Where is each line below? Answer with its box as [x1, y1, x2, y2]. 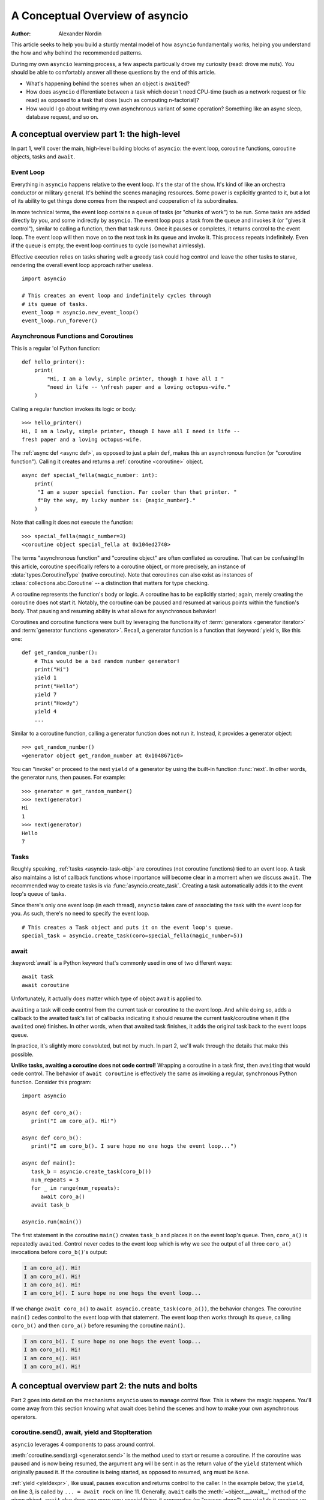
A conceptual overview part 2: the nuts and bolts [11, 1381, 198, 1391]
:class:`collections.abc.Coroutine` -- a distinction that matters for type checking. [11, 580, 209, 587]
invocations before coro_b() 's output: [11, 1249, 108, 1256]
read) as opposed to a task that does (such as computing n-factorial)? [26, 97, 199, 104]
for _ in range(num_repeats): [31, 1185, 120, 1192]
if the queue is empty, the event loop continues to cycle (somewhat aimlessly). [11, 242, 205, 249]
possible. [11, 1051, 34, 1058]
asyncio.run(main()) [22, 1218, 82, 1225]
